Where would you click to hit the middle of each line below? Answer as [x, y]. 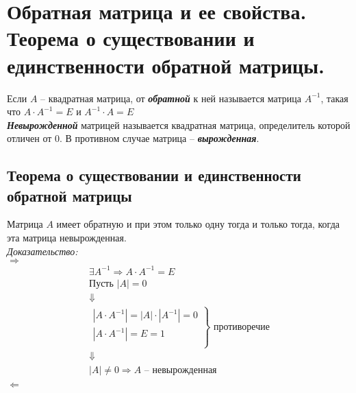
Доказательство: [42, 251]
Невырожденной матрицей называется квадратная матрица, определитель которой [179, 124]
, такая [334, 98]
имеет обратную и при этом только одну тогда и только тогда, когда [198, 224]
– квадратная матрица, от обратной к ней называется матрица [171, 98]
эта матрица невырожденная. [67, 238]
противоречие [241, 327]
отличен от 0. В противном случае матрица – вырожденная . [133, 138]
